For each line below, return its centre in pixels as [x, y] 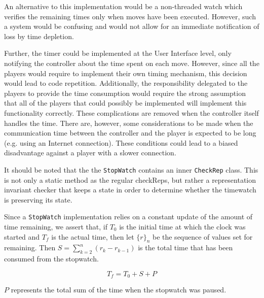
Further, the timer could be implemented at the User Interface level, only [118, 53]
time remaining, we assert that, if [56, 226]
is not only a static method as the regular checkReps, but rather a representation [130, 179]
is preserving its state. [38, 199]
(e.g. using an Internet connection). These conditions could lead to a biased [121, 142]
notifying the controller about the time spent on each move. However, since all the [132, 63]
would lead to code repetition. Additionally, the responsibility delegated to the [126, 83]
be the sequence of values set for [202, 236]
